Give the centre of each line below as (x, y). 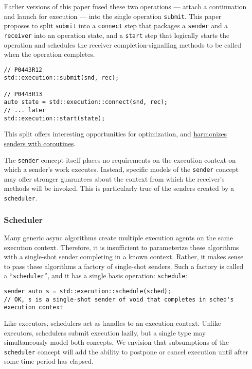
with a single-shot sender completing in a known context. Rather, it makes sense (124, 257)
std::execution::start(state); (54, 118)
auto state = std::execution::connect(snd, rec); (86, 102)
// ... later (25, 110)
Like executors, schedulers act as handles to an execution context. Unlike (113, 323)
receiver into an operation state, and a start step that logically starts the (117, 35)
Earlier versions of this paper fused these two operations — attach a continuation (125, 6)
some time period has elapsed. (49, 361)
